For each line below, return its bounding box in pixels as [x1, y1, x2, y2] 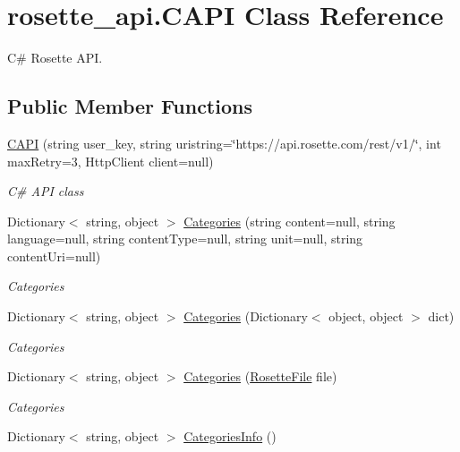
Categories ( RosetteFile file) [183, 367, 337, 386]
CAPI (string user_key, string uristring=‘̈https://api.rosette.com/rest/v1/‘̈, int [7, 133, 441, 152]
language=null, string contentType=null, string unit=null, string [7, 229, 363, 248]
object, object [328, 307, 404, 326]
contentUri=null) [7, 246, 101, 265]
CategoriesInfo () [183, 427, 277, 446]
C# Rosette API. [7, 48, 103, 67]
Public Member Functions [7, 92, 252, 120]
